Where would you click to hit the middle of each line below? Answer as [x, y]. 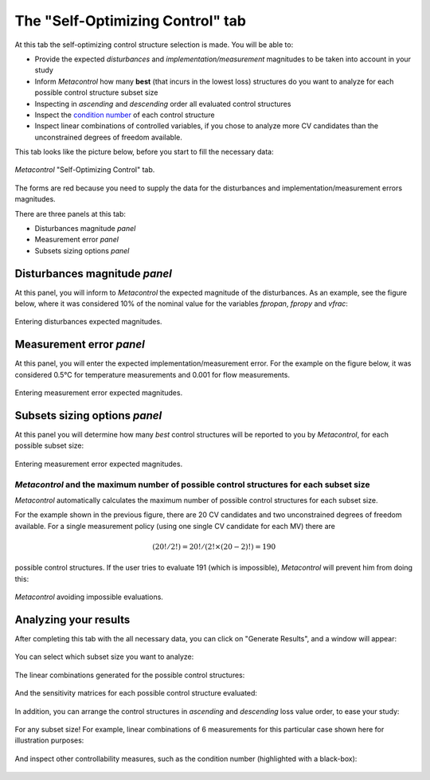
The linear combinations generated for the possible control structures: [130, 675]
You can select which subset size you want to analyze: [104, 657]
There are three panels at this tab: [70, 214]
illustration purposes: [49, 740]
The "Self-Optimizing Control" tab [131, 21]
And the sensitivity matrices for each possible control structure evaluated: [136, 693]
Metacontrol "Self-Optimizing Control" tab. [85, 170]
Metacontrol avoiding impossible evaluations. [89, 597]
